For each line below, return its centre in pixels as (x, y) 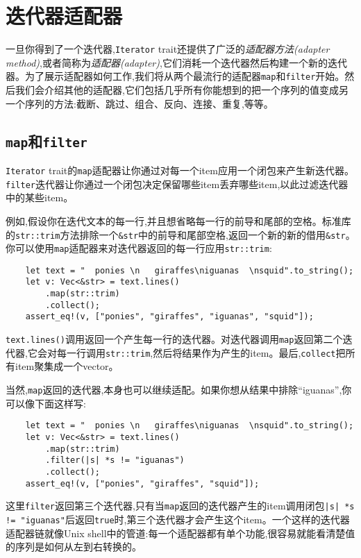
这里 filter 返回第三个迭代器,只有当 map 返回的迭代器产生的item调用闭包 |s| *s (180, 506)
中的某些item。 (40, 197)
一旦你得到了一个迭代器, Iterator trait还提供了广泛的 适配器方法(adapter (168, 49)
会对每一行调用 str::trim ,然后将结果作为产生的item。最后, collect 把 (191, 352)
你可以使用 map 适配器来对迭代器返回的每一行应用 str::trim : (139, 248)
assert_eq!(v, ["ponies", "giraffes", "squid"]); (142, 483)
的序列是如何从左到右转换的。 (74, 547)
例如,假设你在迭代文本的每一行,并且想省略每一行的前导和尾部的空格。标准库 (178, 220)
